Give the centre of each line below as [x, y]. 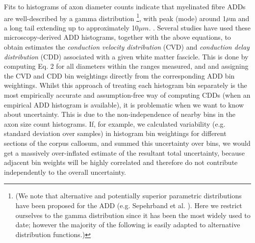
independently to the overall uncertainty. [65, 172]
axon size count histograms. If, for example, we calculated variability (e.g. [115, 123]
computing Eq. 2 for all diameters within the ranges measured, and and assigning [126, 66]
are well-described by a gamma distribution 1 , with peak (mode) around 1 [115, 17]
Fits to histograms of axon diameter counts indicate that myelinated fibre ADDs [125, 6]
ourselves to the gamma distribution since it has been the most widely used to [133, 215]
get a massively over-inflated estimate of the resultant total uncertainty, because [124, 152]
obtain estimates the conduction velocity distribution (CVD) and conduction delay [127, 47]
